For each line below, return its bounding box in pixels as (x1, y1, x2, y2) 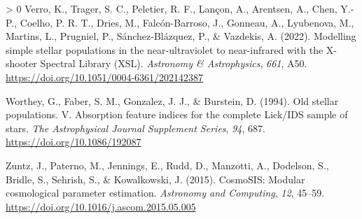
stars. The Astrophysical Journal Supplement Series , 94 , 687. (6, 120, 265, 135)
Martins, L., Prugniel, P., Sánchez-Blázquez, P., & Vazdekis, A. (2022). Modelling (6, 29, 356, 43)
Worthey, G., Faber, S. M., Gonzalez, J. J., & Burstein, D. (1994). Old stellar (6, 93, 339, 108)
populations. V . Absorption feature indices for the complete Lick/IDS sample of (6, 107, 348, 122)
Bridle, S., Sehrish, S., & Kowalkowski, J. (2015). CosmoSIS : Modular (6, 171, 305, 186)
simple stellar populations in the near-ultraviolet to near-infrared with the (6, 42, 323, 57)
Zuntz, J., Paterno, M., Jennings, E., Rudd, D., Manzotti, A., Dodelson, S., (6, 157, 329, 172)
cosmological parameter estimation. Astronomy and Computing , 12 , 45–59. (6, 185, 325, 200)
